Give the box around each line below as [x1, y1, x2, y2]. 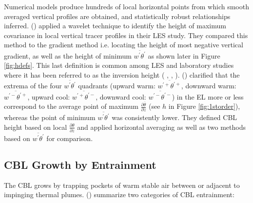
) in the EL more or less [172, 91, 244, 101]
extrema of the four [4, 81, 62, 91]
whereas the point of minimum [4, 112, 96, 122]
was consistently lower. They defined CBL [112, 112, 237, 122]
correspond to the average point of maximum [4, 101, 138, 111]
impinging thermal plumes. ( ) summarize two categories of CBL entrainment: [4, 189, 234, 200]
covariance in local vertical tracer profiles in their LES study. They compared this [4, 30, 248, 40]
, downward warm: [181, 81, 236, 91]
